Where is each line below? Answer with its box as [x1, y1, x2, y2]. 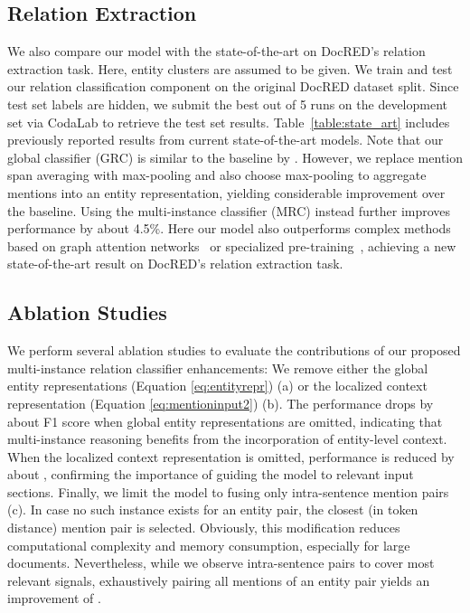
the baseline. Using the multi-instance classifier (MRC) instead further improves [7, 201, 451, 220]
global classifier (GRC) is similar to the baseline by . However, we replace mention [7, 147, 463, 166]
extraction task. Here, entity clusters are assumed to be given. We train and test [7, 59, 453, 78]
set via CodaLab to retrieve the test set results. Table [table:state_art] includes [7, 112, 450, 131]
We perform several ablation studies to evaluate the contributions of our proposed [7, 341, 461, 360]
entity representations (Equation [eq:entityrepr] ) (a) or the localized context [7, 376, 428, 395]
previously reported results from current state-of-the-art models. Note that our [7, 130, 444, 149]
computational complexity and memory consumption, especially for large [7, 535, 410, 554]
